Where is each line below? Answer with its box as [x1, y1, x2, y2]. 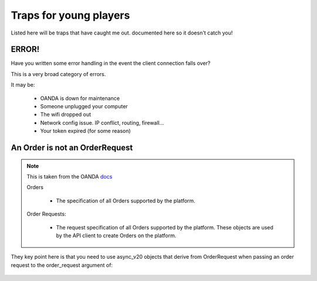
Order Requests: [26, 211, 66, 218]
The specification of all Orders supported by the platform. [56, 197, 196, 204]
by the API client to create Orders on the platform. [56, 232, 177, 239]
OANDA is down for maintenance [40, 94, 120, 102]
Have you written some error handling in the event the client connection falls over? [11, 60, 211, 67]
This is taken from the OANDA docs [26, 173, 113, 180]
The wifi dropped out [40, 111, 91, 118]
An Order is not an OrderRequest [11, 143, 133, 152]
